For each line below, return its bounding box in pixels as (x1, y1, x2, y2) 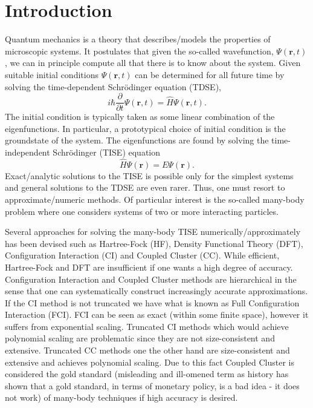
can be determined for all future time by (135, 68, 285, 81)
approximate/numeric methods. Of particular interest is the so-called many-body (5, 192, 305, 205)
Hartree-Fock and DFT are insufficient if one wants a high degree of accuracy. (5, 260, 293, 273)
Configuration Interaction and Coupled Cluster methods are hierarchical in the (5, 272, 297, 285)
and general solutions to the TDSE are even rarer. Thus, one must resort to (5, 181, 285, 194)
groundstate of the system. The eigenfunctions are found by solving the (5, 134, 269, 146)
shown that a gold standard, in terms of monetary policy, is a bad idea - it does (5, 379, 300, 392)
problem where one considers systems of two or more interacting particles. (5, 205, 279, 217)
